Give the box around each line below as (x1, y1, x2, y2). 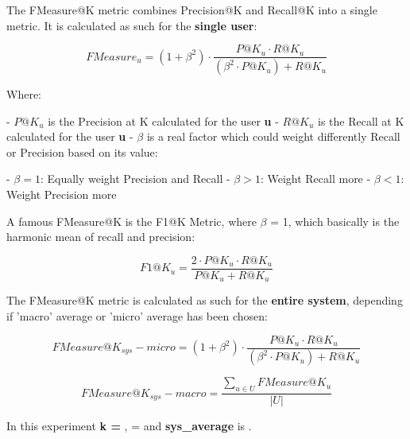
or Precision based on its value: (6, 143, 158, 160)
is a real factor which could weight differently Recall (146, 128, 400, 145)
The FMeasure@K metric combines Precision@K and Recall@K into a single (6, 2, 377, 17)
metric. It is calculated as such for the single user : (6, 17, 257, 33)
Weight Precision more (6, 186, 117, 203)
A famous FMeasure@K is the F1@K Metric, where (6, 212, 257, 229)
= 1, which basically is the (270, 212, 400, 229)
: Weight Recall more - (260, 170, 371, 187)
